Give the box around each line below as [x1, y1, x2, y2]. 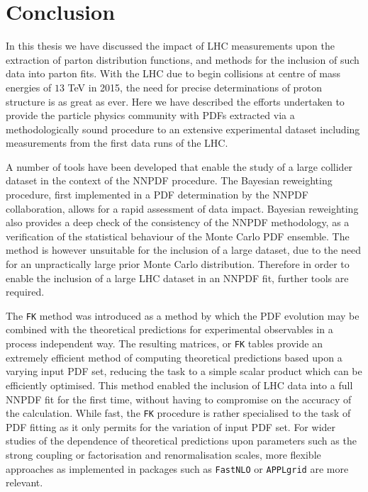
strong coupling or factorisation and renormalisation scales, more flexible [6, 447, 321, 462]
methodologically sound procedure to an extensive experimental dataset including [6, 121, 360, 136]
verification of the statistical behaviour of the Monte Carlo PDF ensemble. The [6, 228, 350, 243]
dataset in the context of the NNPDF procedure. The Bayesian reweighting [6, 173, 333, 188]
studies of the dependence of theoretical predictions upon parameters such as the [6, 433, 357, 448]
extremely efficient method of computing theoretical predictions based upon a [6, 350, 342, 364]
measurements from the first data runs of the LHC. [6, 135, 228, 150]
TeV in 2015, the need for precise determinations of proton [67, 79, 323, 94]
